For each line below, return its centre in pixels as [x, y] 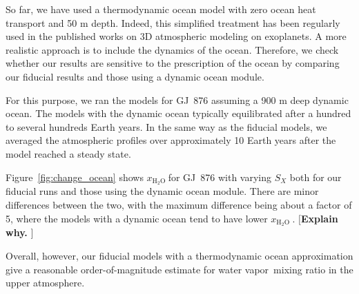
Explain [319, 218]
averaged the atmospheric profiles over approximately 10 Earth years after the [171, 140]
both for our [316, 177]
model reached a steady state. [68, 153]
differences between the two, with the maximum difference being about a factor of [179, 204]
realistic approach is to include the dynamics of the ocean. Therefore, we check [172, 49]
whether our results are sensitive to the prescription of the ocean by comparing [173, 63]
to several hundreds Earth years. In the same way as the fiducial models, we [166, 126]
